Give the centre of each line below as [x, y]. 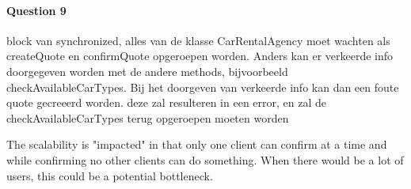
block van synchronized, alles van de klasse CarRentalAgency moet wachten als [198, 40]
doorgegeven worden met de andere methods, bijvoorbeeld [147, 71]
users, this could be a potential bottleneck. [110, 175]
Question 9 [36, 10]
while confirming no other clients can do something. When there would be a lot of [205, 159]
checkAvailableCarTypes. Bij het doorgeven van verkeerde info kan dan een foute [203, 87]
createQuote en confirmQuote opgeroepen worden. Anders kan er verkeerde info [200, 56]
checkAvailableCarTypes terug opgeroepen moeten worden [148, 117]
